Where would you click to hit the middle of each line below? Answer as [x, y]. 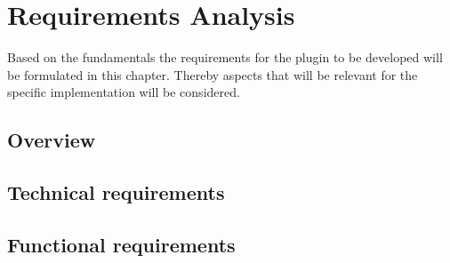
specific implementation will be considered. [124, 92]
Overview [52, 140]
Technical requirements [116, 192]
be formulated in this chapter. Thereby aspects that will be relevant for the [213, 74]
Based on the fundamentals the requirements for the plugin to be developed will [225, 57]
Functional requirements [121, 244]
